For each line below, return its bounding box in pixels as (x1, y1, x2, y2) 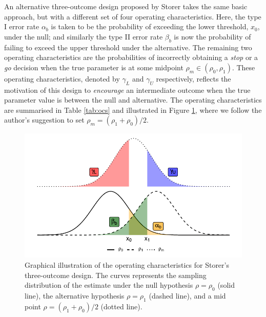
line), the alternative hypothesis (25, 290, 125, 301)
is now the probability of (174, 31, 251, 42)
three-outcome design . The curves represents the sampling (25, 269, 207, 280)
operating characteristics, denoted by (4, 73, 120, 84)
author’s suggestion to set (4, 114, 85, 125)
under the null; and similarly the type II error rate (4, 31, 163, 42)
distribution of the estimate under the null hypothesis (25, 280, 193, 290)
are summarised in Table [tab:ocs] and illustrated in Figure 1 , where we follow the (4, 104, 262, 115)
